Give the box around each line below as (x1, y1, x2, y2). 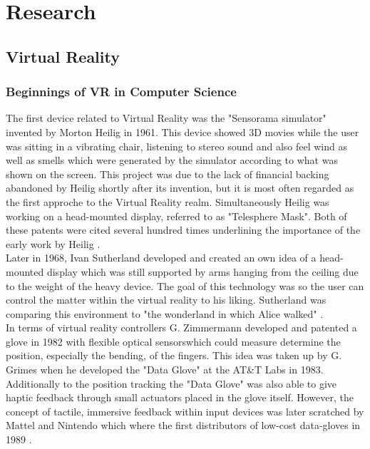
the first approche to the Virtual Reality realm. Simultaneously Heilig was (6, 194, 329, 209)
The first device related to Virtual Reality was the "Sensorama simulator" (6, 110, 327, 125)
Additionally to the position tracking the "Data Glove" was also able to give (6, 376, 337, 391)
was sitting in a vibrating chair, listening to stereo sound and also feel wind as (6, 138, 347, 153)
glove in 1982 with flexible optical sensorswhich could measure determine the (6, 334, 341, 349)
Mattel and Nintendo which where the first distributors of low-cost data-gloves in (6, 418, 361, 433)
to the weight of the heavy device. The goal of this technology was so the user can (6, 278, 364, 293)
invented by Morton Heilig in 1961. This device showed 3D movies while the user (6, 124, 359, 139)
